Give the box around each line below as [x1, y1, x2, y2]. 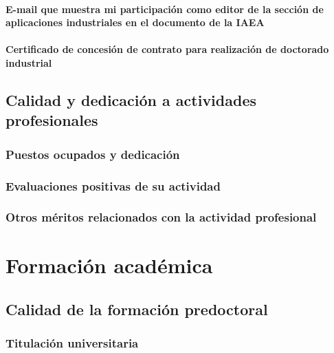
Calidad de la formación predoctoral [5, 299, 268, 320]
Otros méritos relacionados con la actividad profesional [5, 208, 317, 226]
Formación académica [5, 251, 213, 279]
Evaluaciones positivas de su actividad [5, 177, 221, 194]
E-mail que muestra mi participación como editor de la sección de [5, 1, 324, 16]
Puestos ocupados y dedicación [5, 145, 180, 162]
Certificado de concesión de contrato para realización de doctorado [5, 42, 329, 56]
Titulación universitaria [5, 334, 139, 352]
